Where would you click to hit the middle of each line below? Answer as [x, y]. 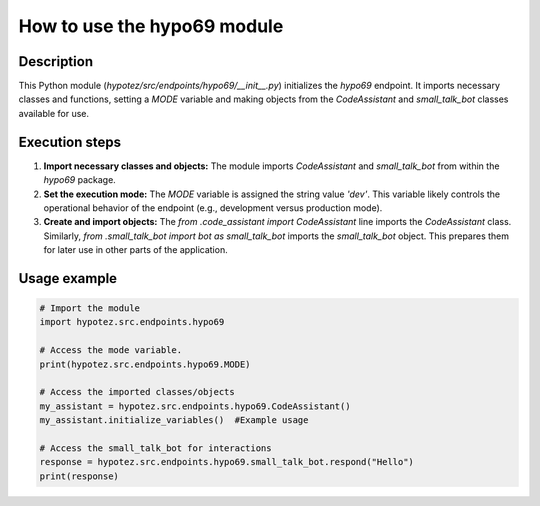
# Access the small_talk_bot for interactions [155, 448]
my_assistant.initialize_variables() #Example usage [174, 420]
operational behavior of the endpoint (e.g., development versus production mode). [213, 207]
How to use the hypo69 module [151, 26]
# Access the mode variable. [111, 350]
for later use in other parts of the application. [136, 250]
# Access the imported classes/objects [137, 392]
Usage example [68, 278]
